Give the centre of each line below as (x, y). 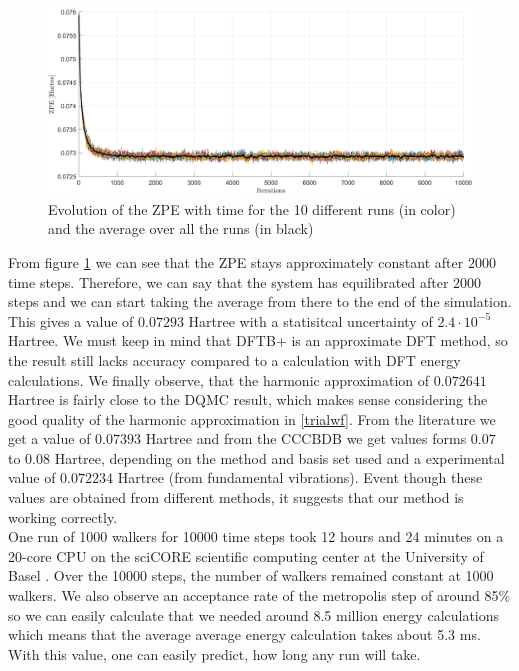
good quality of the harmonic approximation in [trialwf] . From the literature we (252, 418)
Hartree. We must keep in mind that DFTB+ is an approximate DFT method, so (258, 340)
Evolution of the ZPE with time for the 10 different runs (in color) (252, 208)
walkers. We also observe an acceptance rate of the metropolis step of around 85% (259, 595)
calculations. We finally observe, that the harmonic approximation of (219, 379)
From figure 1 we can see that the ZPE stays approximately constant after (236, 261)
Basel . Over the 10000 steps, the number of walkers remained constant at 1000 (251, 575)
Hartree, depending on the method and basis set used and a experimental (279, 457)
